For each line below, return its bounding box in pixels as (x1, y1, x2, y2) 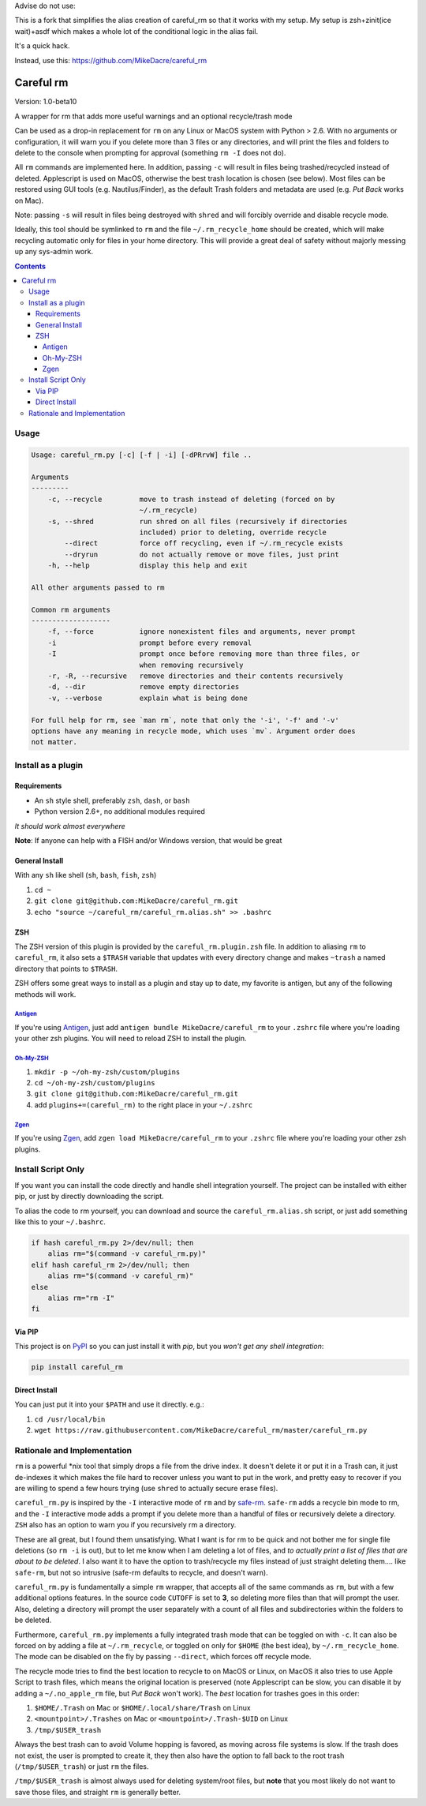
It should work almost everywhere (14, 821, 125, 830)
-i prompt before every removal (47, 638, 252, 647)
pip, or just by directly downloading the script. (14, 1192, 165, 1201)
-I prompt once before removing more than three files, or (47, 650, 361, 658)
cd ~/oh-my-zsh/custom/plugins (34, 1078, 155, 1088)
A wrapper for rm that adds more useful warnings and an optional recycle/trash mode (14, 111, 293, 121)
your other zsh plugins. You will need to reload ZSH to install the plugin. (14, 1034, 247, 1044)
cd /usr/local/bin (34, 1414, 106, 1424)
